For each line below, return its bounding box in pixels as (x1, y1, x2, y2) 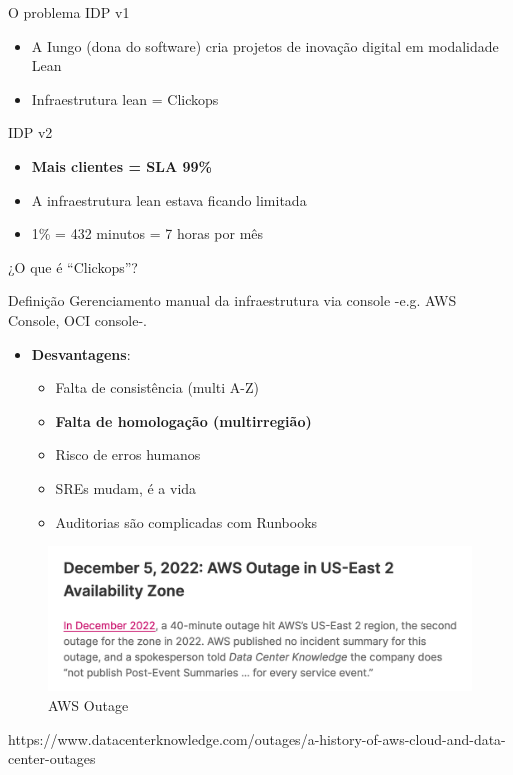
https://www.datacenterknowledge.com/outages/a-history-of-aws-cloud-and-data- (8, 728, 506, 749)
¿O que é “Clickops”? (8, 256, 138, 277)
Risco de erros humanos (55, 444, 201, 465)
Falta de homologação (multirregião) (55, 410, 312, 431)
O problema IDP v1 (8, 2, 130, 22)
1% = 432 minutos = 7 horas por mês (31, 223, 264, 244)
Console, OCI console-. (8, 309, 147, 330)
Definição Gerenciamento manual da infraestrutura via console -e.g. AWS (8, 290, 457, 311)
